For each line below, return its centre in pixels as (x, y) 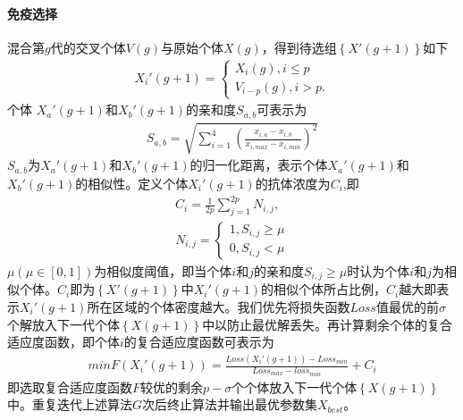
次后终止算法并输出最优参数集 (230, 404)
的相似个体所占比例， (324, 289)
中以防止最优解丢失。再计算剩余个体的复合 (328, 324)
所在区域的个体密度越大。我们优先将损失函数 (219, 306)
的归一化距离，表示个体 (259, 165)
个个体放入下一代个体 (295, 386)
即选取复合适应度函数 (70, 386)
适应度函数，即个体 (63, 342)
